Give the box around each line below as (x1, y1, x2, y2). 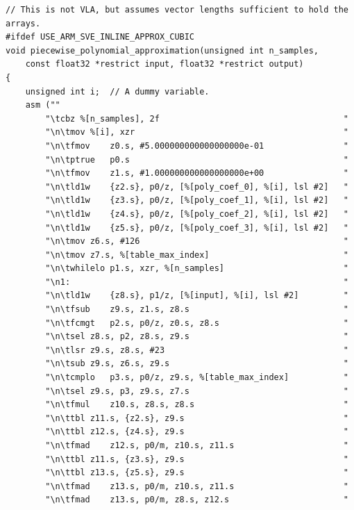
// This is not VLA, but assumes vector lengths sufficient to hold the (6, 5, 348, 15)
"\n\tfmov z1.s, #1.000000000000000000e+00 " (45, 168, 348, 179)
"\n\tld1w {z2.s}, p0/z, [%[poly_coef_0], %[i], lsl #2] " (45, 181, 348, 192)
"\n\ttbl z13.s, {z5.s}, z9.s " (45, 468, 348, 478)
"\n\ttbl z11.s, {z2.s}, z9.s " (45, 413, 348, 423)
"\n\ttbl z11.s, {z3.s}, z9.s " (45, 454, 348, 464)
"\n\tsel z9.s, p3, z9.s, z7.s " (45, 386, 348, 396)
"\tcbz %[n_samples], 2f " (45, 113, 348, 124)
